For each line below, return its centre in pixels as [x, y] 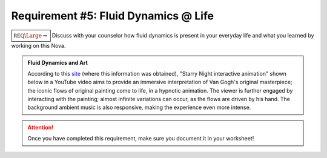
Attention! [41, 127]
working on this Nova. [38, 46]
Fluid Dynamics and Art [58, 62]
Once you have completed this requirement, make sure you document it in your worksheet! [141, 139]
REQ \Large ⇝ [31, 35]
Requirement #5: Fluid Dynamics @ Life [113, 16]
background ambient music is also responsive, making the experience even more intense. [139, 107]
